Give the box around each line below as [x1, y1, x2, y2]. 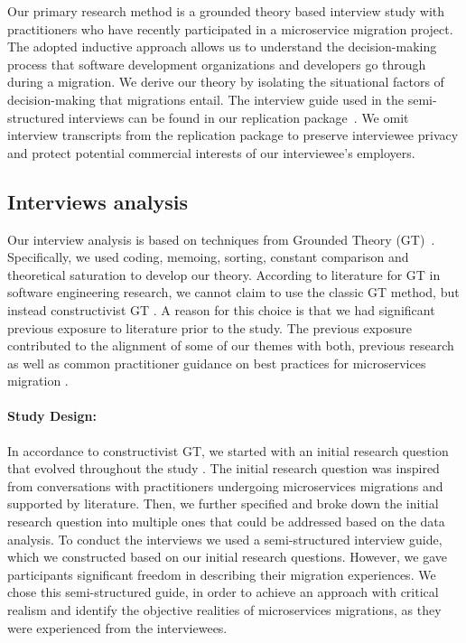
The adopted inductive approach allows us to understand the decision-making [7, 37, 437, 56]
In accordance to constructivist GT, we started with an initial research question [7, 441, 449, 460]
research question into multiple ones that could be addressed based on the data [7, 512, 445, 531]
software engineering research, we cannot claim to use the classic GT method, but [7, 283, 460, 302]
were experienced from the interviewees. [7, 618, 228, 637]
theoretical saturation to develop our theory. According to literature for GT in [7, 265, 441, 284]
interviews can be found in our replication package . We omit [68, 107, 409, 126]
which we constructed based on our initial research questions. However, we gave [7, 547, 448, 566]
